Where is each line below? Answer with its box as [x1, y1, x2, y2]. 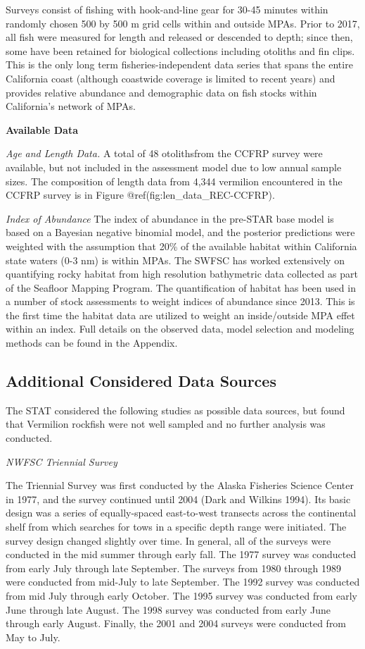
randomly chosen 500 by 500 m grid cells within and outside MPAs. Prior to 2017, [6, 16, 360, 30]
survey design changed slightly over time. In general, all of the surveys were [6, 533, 331, 548]
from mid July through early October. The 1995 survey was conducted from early [6, 588, 357, 602]
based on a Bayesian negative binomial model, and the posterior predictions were [6, 225, 355, 240]
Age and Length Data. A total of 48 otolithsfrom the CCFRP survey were [6, 146, 323, 161]
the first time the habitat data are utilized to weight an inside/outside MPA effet [6, 307, 355, 322]
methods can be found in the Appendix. [6, 335, 178, 350]
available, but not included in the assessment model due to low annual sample [6, 159, 342, 174]
